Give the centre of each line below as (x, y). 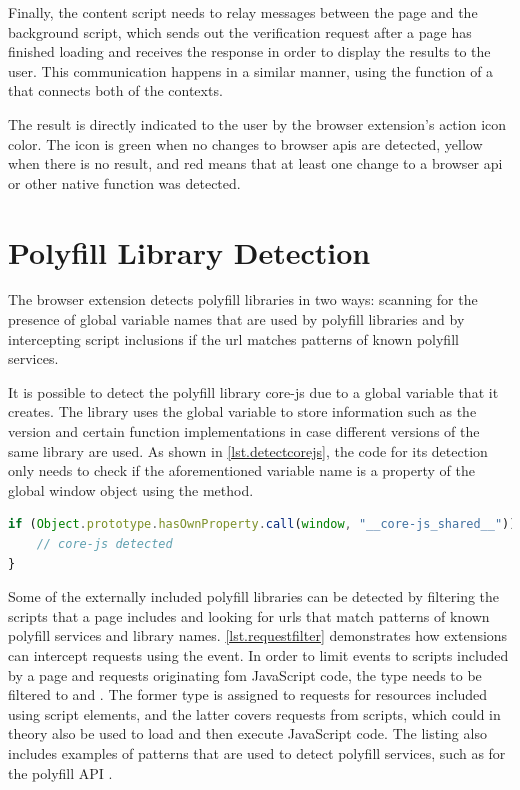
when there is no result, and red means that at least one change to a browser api (255, 163)
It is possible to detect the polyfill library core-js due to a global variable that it (253, 391)
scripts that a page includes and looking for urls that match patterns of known (249, 615)
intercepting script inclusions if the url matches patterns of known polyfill (233, 338)
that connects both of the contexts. (115, 90)
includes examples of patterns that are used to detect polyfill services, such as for (257, 752)
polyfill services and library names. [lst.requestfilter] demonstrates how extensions (258, 635)
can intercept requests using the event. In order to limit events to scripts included (258, 654)
